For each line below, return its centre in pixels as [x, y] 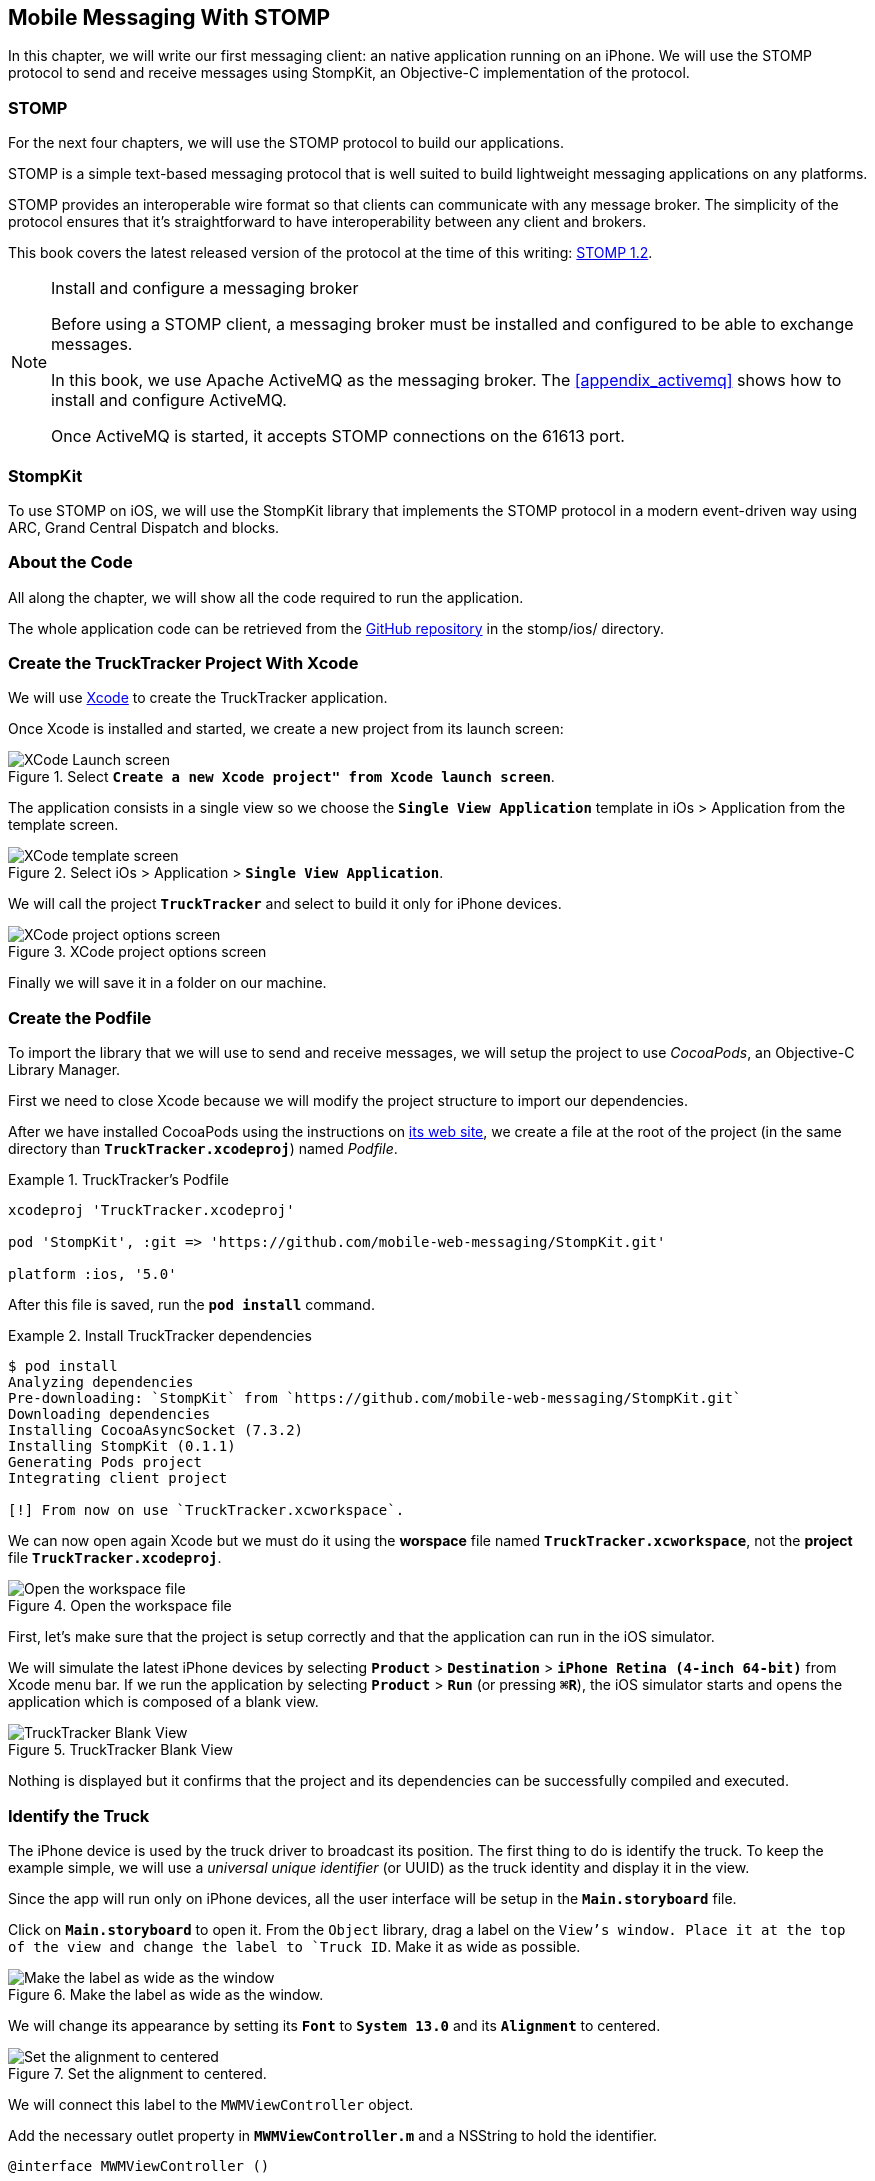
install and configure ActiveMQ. [169, 400]
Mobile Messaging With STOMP [169, 17]
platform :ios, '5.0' [92, 1274]
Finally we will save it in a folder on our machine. [167, 983]
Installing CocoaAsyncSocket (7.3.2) [156, 1430]
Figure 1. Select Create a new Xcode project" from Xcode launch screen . [281, 777]
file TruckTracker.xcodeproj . [115, 1558]
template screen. [63, 825]
